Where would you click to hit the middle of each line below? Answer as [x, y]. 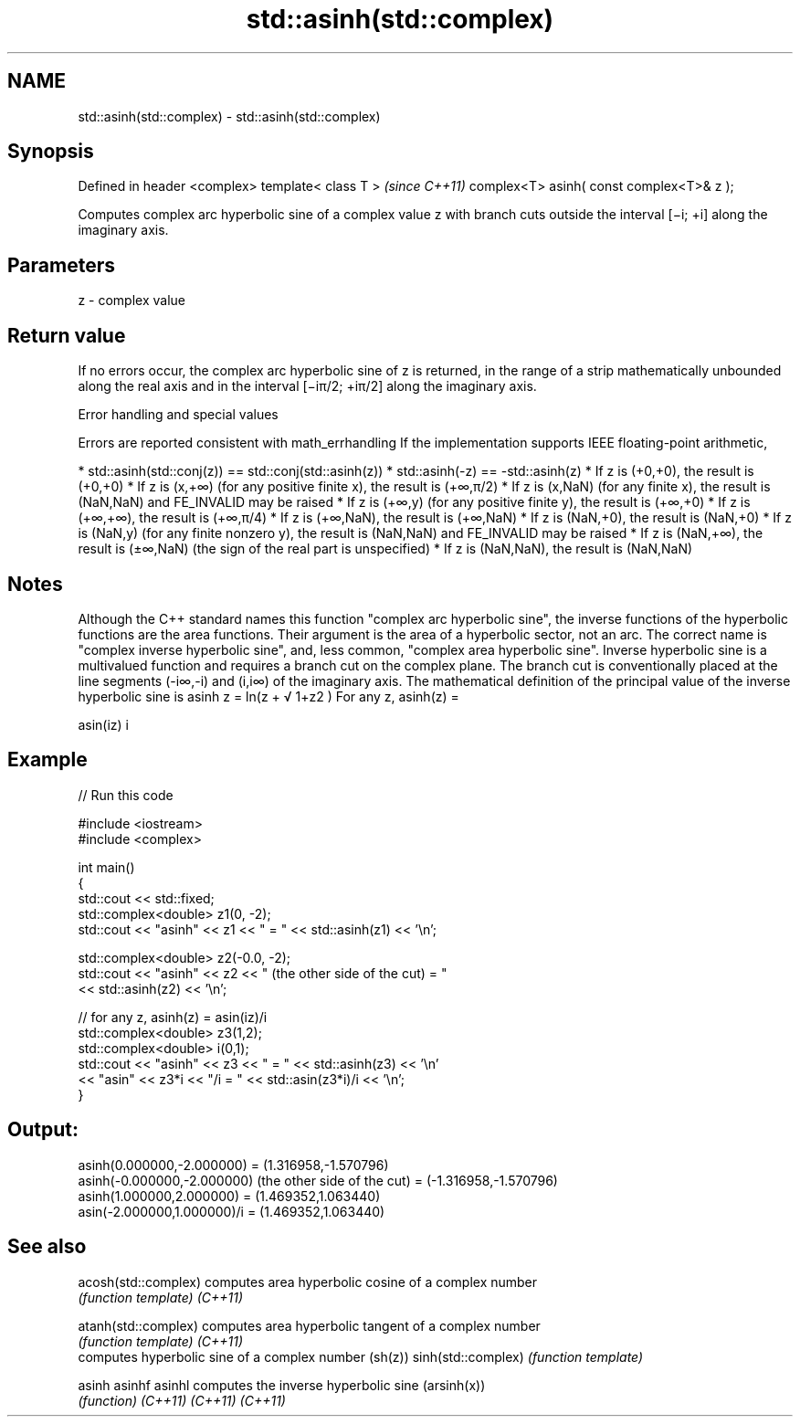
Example [47, 760]
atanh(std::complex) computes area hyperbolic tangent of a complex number [309, 1325]
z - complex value [132, 301]
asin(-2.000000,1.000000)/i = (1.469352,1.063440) [232, 1211]
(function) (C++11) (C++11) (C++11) [182, 1400]
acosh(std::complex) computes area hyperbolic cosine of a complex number [308, 1282]
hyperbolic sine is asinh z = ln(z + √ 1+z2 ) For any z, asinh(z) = [268, 696]
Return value [67, 335]
